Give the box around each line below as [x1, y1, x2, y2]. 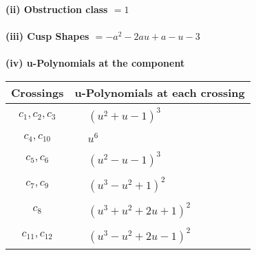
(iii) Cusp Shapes [6, 29, 89, 43]
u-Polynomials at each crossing [74, 84, 245, 100]
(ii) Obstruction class [6, 2, 108, 16]
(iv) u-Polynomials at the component [6, 56, 185, 70]
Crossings [11, 84, 64, 100]
